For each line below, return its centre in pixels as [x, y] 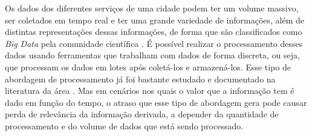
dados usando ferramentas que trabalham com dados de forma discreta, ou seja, [152, 55]
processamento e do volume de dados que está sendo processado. [124, 125]
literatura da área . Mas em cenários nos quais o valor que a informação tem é [150, 91]
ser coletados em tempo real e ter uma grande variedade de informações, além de [155, 20]
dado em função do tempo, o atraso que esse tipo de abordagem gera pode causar [156, 102]
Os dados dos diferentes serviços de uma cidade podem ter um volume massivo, [152, 8]
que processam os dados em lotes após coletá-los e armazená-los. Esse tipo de [148, 66]
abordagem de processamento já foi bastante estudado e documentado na [140, 79]
